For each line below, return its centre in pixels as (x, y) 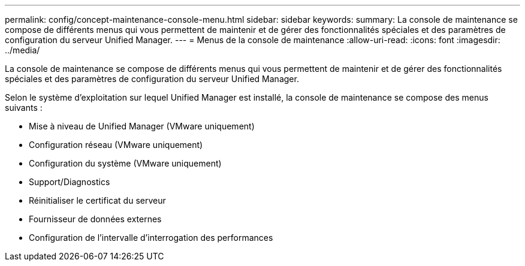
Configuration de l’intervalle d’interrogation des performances (151, 238)
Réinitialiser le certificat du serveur (97, 200)
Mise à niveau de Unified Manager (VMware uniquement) (142, 126)
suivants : (24, 108)
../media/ (22, 50)
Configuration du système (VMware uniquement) (125, 163)
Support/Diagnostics (70, 182)
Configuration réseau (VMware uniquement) (116, 145)
